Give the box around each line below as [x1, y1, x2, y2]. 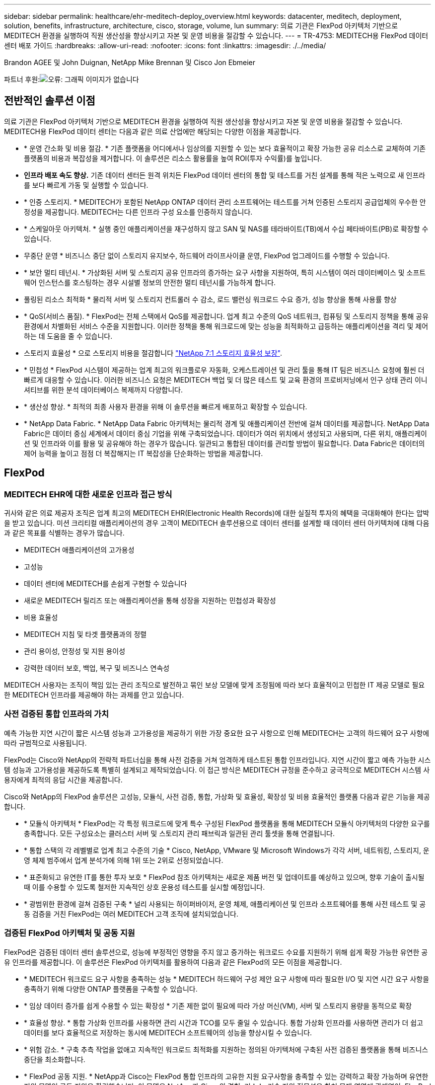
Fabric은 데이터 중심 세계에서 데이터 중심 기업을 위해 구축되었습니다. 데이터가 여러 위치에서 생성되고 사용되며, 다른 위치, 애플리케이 [24, 429, 427, 438]
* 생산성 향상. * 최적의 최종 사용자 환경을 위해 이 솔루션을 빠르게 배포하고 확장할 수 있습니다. [24, 402, 307, 411]
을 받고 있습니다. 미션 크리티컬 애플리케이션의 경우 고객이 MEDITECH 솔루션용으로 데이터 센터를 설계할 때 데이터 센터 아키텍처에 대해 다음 [4, 519, 430, 528]
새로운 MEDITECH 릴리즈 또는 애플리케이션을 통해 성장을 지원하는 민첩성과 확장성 [24, 596, 276, 605]
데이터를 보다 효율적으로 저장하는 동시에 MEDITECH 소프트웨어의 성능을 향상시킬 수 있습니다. [24, 1028, 312, 1037]
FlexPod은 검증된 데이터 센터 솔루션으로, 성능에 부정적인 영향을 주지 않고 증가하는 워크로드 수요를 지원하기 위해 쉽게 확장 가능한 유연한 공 [4, 947, 428, 956]
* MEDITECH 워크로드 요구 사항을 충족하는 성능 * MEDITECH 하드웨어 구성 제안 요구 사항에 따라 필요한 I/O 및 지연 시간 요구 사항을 [24, 974, 430, 983]
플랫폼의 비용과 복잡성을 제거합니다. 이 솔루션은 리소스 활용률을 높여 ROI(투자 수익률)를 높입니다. [24, 154, 322, 162]
